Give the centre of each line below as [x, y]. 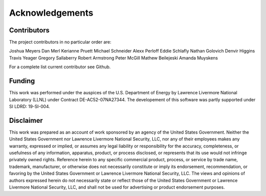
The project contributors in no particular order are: [60, 42]
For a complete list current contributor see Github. [60, 67]
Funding [22, 81]
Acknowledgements [51, 13]
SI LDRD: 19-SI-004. [30, 106]
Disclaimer [26, 120]
